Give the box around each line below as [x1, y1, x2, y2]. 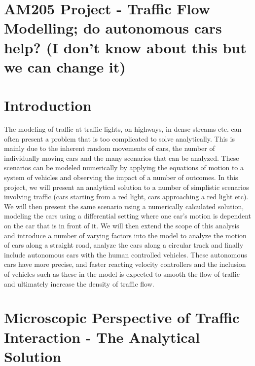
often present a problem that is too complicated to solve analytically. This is [4, 133, 235, 144]
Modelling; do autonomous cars [4, 18, 222, 38]
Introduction [4, 95, 92, 115]
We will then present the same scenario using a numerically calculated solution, [4, 201, 244, 211]
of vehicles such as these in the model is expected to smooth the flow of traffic [4, 268, 240, 279]
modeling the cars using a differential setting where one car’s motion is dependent [4, 211, 252, 221]
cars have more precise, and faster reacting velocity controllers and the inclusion [4, 259, 246, 269]
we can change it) [4, 56, 126, 76]
